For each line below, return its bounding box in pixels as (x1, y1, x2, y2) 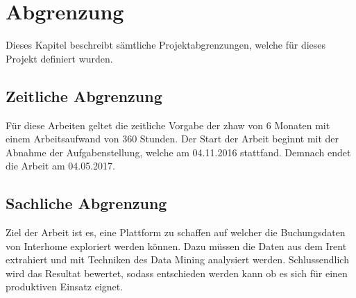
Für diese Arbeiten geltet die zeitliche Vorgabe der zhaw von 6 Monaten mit (6, 117, 330, 132)
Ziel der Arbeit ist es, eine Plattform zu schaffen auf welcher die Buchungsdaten (6, 225, 346, 240)
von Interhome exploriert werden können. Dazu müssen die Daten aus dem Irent (6, 238, 347, 253)
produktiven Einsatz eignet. (6, 279, 124, 294)
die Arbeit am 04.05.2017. (6, 158, 115, 173)
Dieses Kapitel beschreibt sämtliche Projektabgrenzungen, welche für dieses (6, 38, 326, 52)
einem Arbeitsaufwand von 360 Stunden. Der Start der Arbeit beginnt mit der (6, 131, 339, 146)
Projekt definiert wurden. (6, 51, 113, 65)
